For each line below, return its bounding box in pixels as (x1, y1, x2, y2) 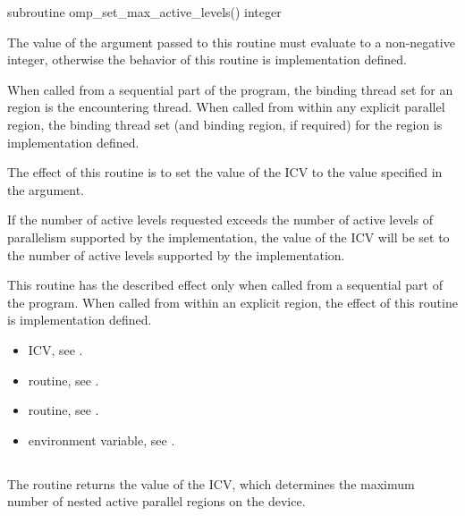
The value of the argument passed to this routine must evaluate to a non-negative (7, 32, 455, 51)
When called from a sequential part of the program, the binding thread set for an (7, 80, 453, 98)
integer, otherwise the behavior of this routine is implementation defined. (7, 50, 407, 69)
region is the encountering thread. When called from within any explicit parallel (7, 97, 445, 116)
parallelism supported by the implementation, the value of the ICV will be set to (7, 227, 450, 246)
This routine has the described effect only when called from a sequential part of (7, 275, 443, 294)
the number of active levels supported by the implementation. (7, 245, 345, 264)
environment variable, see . (28, 430, 175, 449)
